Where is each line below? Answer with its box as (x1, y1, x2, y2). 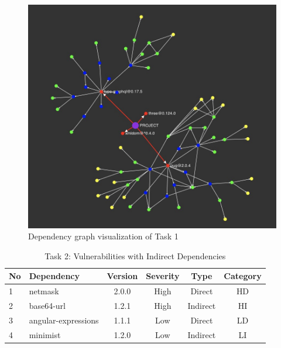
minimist (29, 328, 61, 340)
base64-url (29, 299, 66, 311)
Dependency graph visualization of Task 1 (28, 230, 179, 242)
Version (107, 270, 138, 282)
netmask (29, 285, 59, 297)
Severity (146, 270, 180, 282)
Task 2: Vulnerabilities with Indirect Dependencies (44, 249, 226, 262)
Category (224, 270, 262, 282)
